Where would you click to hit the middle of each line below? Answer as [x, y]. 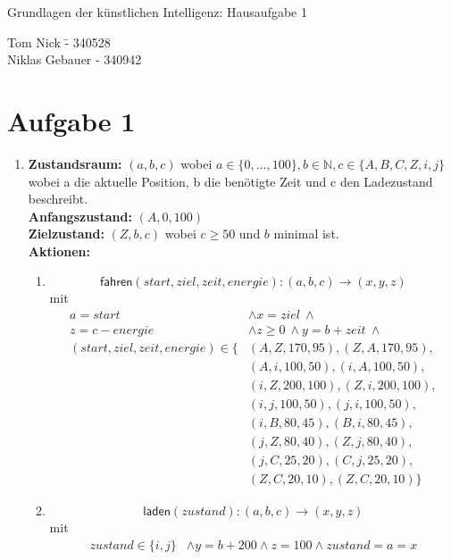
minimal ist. [306, 234]
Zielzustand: [66, 234]
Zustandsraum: [75, 163]
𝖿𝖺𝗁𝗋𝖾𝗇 [116, 283]
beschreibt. [58, 199]
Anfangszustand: [80, 216]
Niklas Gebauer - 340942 [75, 59]
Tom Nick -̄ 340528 [59, 42]
